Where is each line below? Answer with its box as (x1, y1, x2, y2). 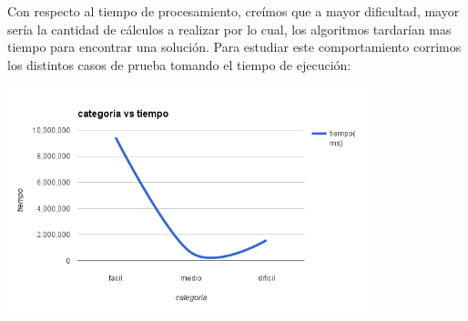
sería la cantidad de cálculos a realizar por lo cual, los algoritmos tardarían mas (7, 19, 452, 38)
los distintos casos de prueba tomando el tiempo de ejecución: (7, 55, 351, 74)
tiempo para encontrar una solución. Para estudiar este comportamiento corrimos (7, 37, 462, 56)
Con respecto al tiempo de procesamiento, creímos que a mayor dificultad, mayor (7, 2, 460, 20)
